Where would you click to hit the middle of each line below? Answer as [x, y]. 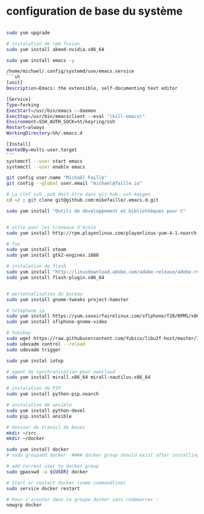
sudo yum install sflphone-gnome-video [57, 322]
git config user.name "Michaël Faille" [57, 178]
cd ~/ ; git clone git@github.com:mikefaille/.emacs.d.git [83, 200]
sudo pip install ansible [39, 416]
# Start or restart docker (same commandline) [66, 483]
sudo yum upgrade [28, 33]
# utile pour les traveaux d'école [51, 227]
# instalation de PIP [34, 388]
